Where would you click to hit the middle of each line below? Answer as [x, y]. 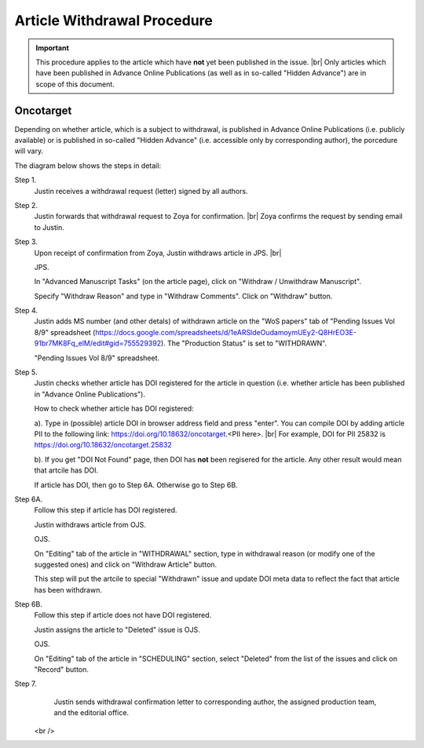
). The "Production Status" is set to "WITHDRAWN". [244, 343]
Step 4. [26, 311]
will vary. [29, 151]
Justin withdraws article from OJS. [90, 524]
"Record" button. [62, 670]
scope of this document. [75, 84]
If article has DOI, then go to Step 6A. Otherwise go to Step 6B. [136, 485]
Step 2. [26, 205]
